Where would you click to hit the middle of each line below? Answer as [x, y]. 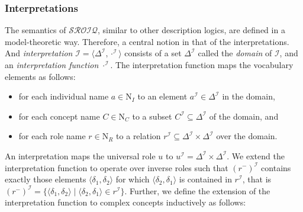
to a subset [152, 116]
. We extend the [256, 155]
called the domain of [235, 53]
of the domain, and [244, 116]
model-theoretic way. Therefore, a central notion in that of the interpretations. [147, 41]
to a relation [138, 136]
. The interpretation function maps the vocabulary [202, 65]
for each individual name [64, 96]
